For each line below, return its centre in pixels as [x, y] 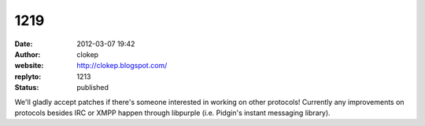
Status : [27, 88]
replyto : [28, 76]
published [93, 88]
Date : [24, 44]
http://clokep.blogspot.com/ [122, 66]
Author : [28, 54]
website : [29, 66]
